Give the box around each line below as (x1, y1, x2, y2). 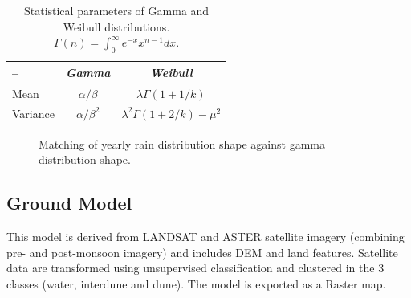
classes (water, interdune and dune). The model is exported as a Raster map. (6, 275, 386, 292)
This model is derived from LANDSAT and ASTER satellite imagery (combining (6, 228, 405, 245)
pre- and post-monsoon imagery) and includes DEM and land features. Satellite (6, 243, 398, 260)
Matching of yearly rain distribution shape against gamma (39, 135, 325, 152)
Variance (12, 104, 55, 121)
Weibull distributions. (63, 18, 170, 35)
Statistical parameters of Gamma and (23, 2, 210, 18)
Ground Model (6, 190, 132, 215)
